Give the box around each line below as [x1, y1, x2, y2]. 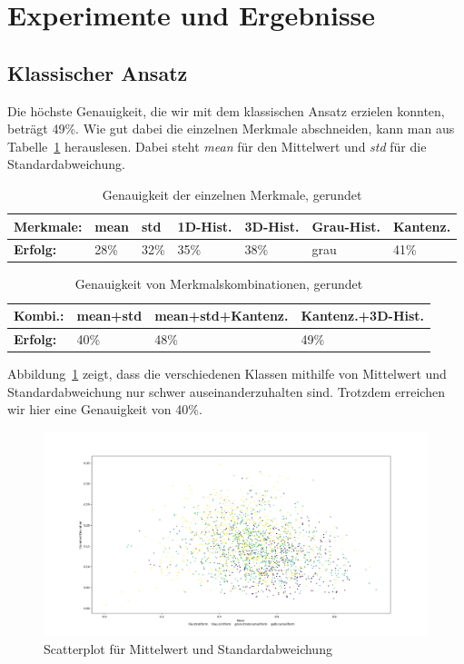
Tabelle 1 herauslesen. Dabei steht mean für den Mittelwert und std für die [7, 136, 427, 155]
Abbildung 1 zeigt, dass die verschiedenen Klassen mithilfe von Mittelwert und [7, 364, 447, 383]
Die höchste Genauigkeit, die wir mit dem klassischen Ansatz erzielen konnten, [7, 101, 445, 120]
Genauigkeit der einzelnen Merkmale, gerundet [102, 184, 362, 203]
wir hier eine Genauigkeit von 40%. [7, 400, 202, 419]
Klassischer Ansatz [7, 58, 188, 86]
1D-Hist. [177, 216, 232, 235]
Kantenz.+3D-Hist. [301, 306, 425, 325]
